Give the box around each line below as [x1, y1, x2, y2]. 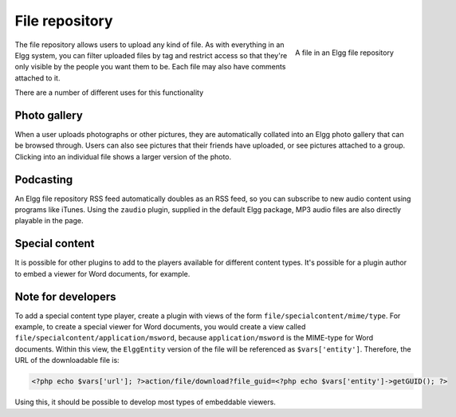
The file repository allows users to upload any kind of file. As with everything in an [14, 40, 285, 49]
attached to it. [14, 73, 61, 83]
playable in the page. [14, 216, 84, 226]
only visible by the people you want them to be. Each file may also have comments [14, 62, 286, 72]
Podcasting [14, 172, 73, 187]
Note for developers [14, 289, 116, 303]
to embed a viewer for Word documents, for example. [14, 269, 191, 278]
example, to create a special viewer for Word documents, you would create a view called [14, 322, 306, 332]
